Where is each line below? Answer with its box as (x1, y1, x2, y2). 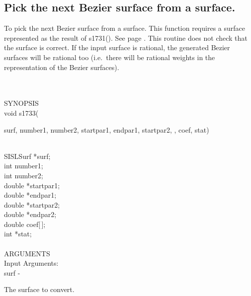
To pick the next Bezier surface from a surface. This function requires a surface (4, 23, 245, 33)
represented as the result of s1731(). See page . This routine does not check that (4, 32, 248, 43)
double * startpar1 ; (4, 180, 60, 190)
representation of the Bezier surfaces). (4, 62, 119, 72)
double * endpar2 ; (4, 209, 57, 220)
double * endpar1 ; (4, 190, 57, 200)
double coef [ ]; (4, 219, 46, 229)
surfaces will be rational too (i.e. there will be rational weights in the (4, 52, 215, 62)
